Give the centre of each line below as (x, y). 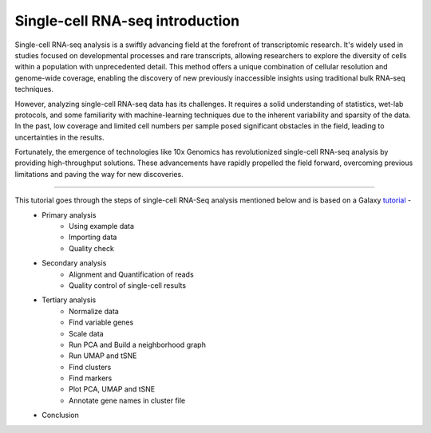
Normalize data (94, 311)
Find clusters (90, 367)
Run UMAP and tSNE (103, 356)
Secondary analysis (74, 263)
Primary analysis (69, 215)
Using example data (102, 226)
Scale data (86, 333)
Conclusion (61, 415)
